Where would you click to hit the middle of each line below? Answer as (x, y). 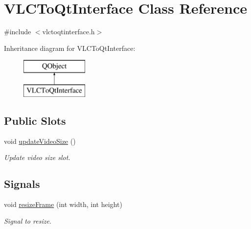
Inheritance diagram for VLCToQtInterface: (70, 48)
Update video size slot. (37, 157)
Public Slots (35, 120)
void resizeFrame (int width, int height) (63, 204)
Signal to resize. (28, 220)
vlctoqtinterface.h (68, 32)
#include (18, 32)
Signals (22, 184)
